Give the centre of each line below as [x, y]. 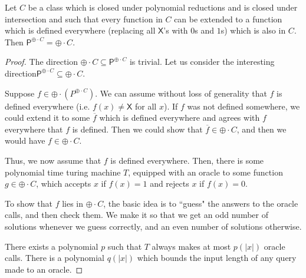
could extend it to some [47, 118]
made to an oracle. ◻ [44, 269]
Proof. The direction [42, 62]
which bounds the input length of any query [217, 258]
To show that [29, 203]
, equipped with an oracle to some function [205, 172]
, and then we [261, 129]
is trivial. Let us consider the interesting [202, 62]
